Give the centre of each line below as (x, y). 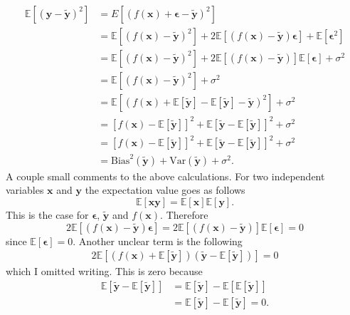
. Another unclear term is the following (158, 241)
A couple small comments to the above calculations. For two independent (165, 176)
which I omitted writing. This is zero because (104, 271)
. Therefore (184, 214)
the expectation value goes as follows (165, 190)
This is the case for (47, 214)
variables (25, 190)
